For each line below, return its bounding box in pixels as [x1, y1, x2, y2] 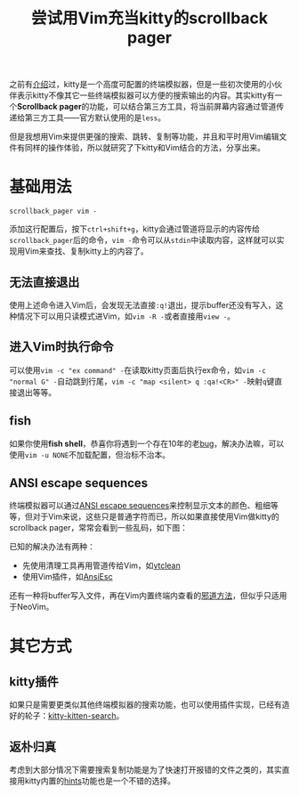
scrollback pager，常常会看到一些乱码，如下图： [9, 523, 189, 533]
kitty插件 [9, 674, 60, 689]
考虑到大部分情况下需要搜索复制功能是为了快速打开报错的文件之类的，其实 [9, 765, 282, 775]
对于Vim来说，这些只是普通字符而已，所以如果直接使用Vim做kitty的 [32, 511, 280, 522]
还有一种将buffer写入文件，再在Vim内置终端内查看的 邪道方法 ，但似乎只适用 [9, 590, 287, 601]
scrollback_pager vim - [9, 207, 98, 216]
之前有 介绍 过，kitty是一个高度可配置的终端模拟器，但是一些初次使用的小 [9, 79, 275, 90]
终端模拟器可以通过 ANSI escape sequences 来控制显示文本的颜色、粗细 [9, 500, 271, 511]
